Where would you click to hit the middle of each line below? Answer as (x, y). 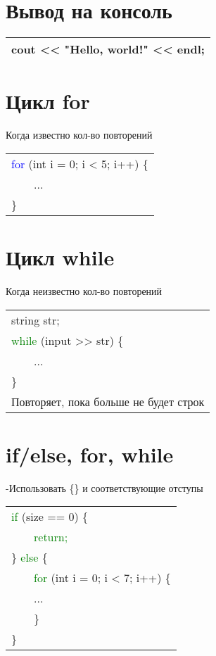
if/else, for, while (90, 454)
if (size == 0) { (50, 517)
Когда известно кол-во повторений (79, 135)
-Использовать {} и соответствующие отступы (104, 487)
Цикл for (48, 101)
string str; (36, 320)
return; (51, 537)
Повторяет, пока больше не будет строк (108, 401)
